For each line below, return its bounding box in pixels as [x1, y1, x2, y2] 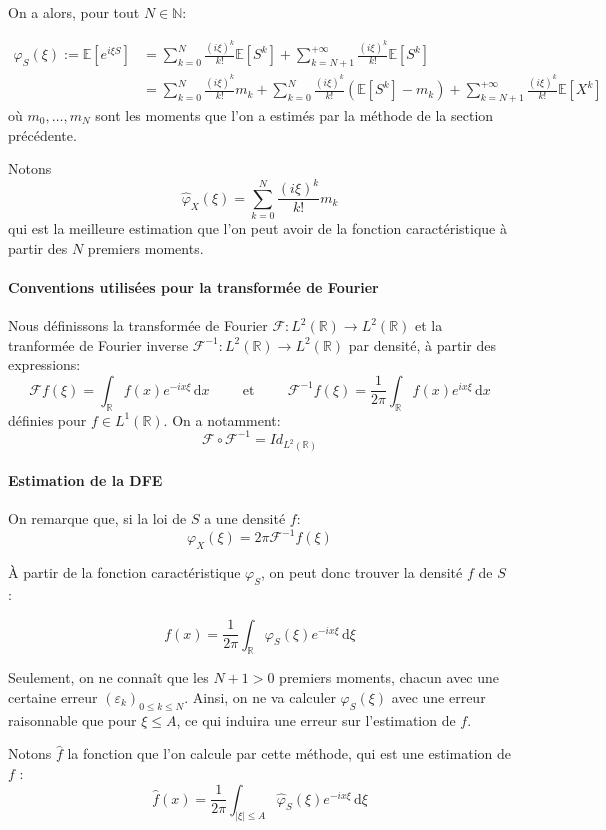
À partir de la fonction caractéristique [8, 562, 241, 583]
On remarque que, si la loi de [8, 508, 187, 529]
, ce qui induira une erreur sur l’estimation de [176, 709, 456, 730]
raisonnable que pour [8, 709, 137, 730]
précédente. [8, 124, 77, 145]
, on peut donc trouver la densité [261, 562, 463, 583]
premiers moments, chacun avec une [279, 667, 500, 688]
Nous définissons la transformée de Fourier [8, 315, 268, 336]
